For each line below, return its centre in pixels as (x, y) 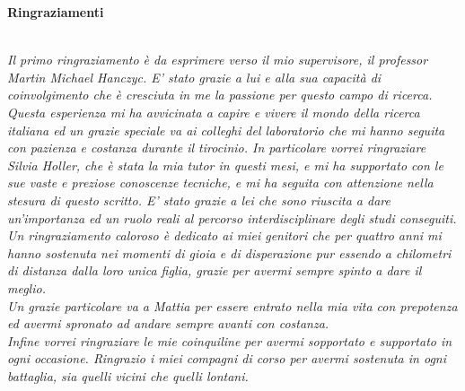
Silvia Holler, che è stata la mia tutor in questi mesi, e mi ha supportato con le (225, 165)
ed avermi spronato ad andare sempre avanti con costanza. (168, 323)
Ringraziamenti (56, 12)
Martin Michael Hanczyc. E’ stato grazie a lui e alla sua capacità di (194, 77)
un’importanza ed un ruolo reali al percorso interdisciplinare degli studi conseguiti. (232, 217)
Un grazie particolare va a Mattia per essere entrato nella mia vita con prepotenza (232, 305)
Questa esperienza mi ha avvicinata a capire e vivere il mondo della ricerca (214, 112)
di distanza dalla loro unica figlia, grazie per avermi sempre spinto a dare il (215, 270)
